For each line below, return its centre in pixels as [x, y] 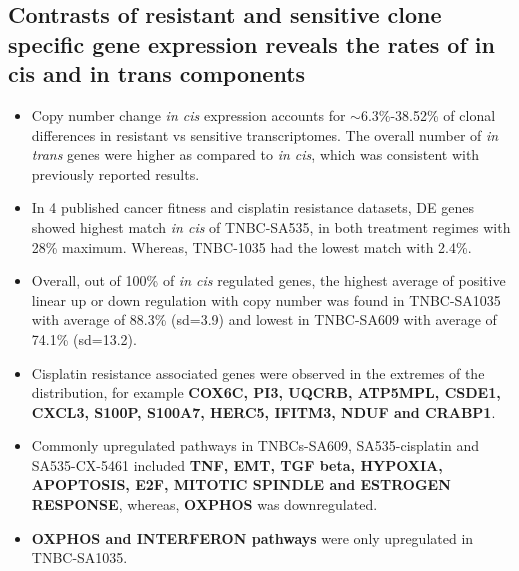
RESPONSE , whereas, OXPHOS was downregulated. [204, 504]
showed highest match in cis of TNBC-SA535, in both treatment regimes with [271, 226]
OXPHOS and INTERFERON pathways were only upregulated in [252, 537]
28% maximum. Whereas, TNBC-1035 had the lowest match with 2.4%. [251, 246]
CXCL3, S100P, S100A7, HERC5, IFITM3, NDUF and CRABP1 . [263, 411]
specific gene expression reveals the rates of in [251, 43]
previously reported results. [115, 173]
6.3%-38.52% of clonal [428, 114]
